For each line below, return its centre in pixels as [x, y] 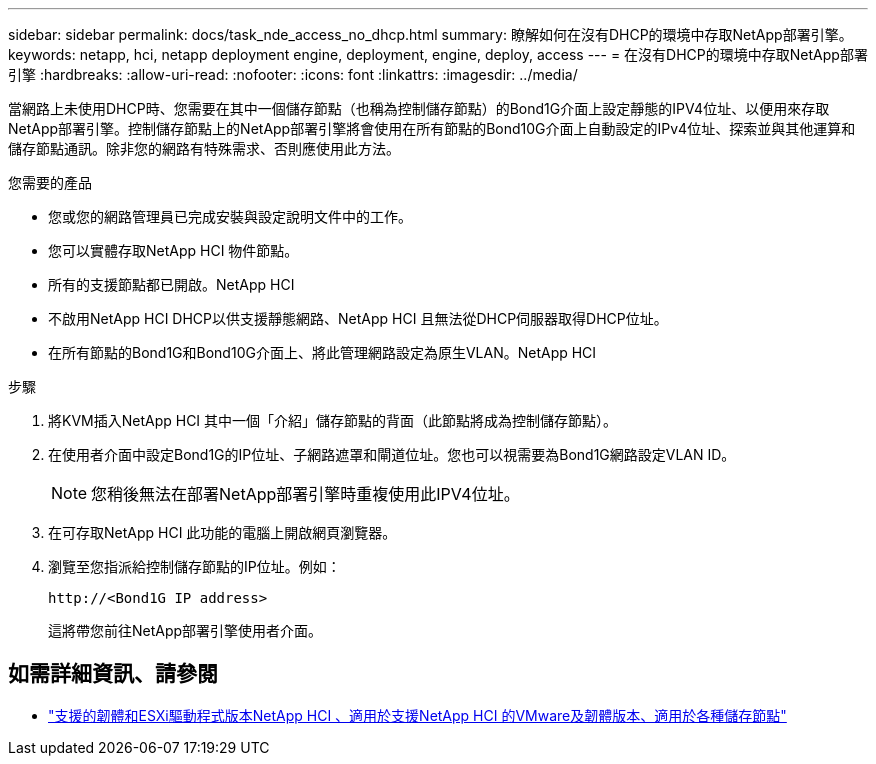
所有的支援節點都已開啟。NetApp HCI [171, 284]
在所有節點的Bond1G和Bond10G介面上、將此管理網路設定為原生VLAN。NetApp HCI [322, 352]
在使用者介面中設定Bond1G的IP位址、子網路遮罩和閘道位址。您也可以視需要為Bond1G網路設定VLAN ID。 [392, 454]
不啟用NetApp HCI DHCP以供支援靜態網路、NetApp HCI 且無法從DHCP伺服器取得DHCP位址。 [358, 318]
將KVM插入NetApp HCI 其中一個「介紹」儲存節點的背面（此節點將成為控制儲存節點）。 [333, 420]
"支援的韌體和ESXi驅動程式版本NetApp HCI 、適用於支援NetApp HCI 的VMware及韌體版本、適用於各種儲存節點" [417, 715]
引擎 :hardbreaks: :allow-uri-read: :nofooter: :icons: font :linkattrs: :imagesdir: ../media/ [293, 74]
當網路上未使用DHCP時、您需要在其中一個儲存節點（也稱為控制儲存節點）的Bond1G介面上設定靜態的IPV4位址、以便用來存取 [419, 108]
